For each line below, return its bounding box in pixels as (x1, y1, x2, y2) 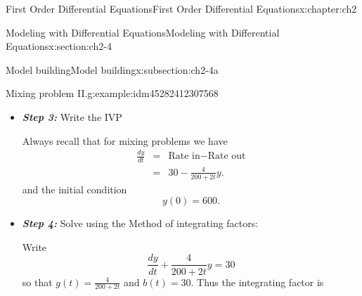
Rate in (168, 151, 200, 162)
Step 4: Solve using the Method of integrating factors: (22, 216, 259, 231)
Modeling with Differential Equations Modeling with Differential (6, 25, 280, 39)
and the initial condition (22, 181, 127, 196)
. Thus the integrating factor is (190, 274, 324, 289)
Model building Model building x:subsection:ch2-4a (6, 62, 219, 77)
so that (22, 274, 53, 289)
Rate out (207, 151, 246, 162)
